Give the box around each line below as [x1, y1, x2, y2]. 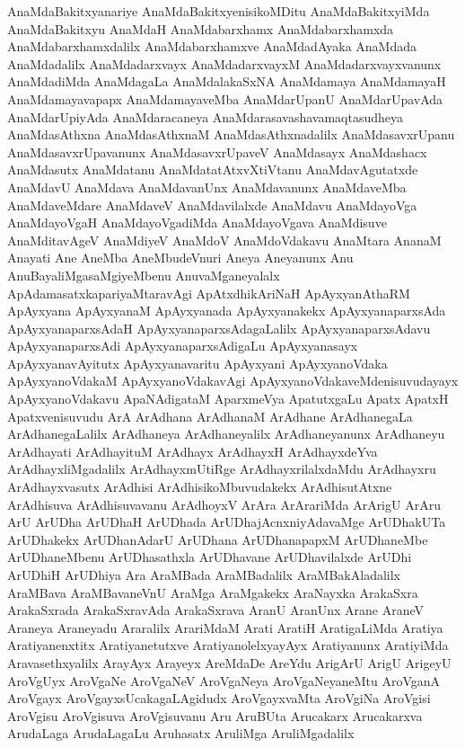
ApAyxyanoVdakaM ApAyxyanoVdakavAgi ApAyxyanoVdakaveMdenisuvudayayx [7, 371, 459, 390]
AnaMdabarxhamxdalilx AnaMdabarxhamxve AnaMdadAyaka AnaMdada [7, 37, 417, 56]
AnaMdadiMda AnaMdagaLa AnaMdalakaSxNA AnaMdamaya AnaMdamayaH [7, 72, 446, 91]
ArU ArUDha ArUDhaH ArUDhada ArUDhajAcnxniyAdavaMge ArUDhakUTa [7, 512, 446, 531]
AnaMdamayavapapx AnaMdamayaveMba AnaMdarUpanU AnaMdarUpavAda [7, 89, 443, 108]
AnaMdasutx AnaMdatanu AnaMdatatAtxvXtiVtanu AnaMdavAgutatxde [7, 160, 418, 179]
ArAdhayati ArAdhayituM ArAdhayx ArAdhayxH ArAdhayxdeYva [7, 441, 378, 460]
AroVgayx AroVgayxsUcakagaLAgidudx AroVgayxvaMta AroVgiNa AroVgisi [7, 689, 431, 708]
